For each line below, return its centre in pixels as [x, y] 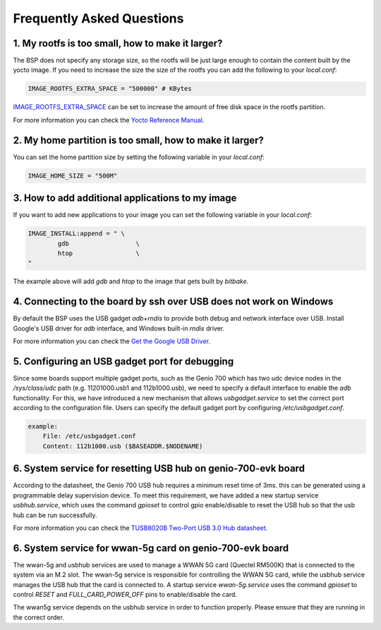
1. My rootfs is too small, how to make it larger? [118, 43]
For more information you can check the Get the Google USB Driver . [112, 341]
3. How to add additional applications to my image [125, 198]
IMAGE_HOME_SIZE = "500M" [73, 175]
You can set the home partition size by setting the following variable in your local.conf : [139, 157]
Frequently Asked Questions [98, 18]
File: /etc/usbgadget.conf [90, 436]
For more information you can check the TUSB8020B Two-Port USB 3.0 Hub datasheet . [140, 528]
